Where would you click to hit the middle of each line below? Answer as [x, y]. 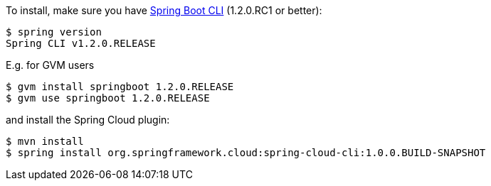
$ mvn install [45, 141]
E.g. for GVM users [50, 65]
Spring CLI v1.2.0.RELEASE [81, 43]
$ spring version [54, 32]
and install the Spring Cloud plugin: [88, 120]
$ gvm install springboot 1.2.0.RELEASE [120, 87]
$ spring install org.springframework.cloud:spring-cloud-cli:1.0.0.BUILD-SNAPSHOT [246, 153]
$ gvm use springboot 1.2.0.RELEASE [108, 98]
